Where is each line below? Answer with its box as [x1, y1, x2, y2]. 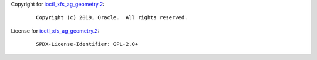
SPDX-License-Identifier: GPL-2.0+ [36, 41, 139, 48]
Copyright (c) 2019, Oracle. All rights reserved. [36, 15, 188, 21]
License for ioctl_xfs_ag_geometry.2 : [11, 27, 100, 34]
